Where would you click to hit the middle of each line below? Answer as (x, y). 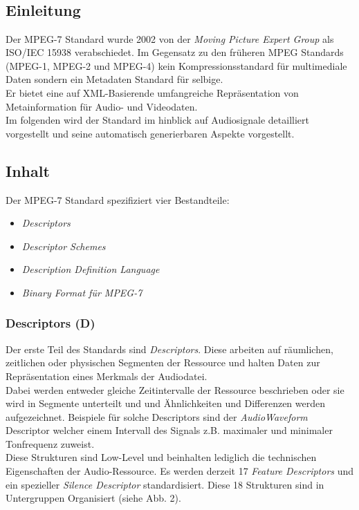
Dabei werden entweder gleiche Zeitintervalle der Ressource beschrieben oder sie (175, 389)
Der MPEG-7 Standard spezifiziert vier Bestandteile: (118, 199)
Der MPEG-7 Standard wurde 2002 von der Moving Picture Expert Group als (170, 38)
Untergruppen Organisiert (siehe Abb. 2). (93, 498)
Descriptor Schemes (64, 246)
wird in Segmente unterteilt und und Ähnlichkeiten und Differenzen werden (165, 403)
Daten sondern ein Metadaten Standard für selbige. (114, 79)
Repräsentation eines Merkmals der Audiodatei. (107, 376)
